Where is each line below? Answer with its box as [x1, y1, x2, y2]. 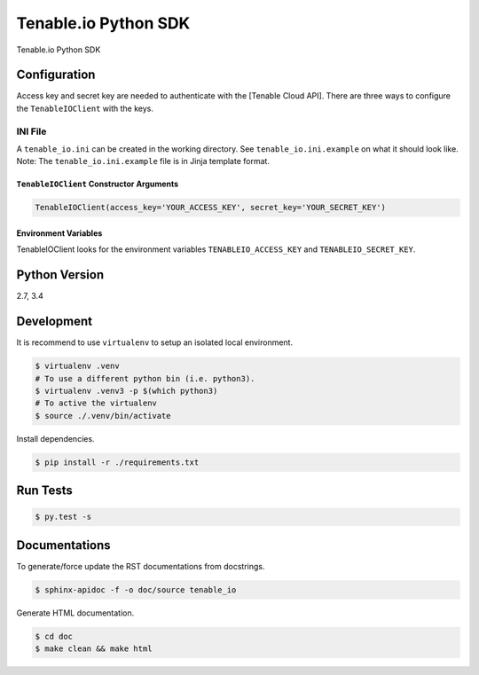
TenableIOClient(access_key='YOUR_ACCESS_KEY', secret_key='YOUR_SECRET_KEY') [35, 202, 386, 213]
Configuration [16, 67, 96, 82]
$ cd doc [35, 631, 74, 641]
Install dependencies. [16, 433, 95, 443]
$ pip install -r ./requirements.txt [35, 457, 200, 467]
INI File [16, 125, 47, 137]
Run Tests [16, 483, 73, 498]
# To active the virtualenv [35, 398, 157, 408]
